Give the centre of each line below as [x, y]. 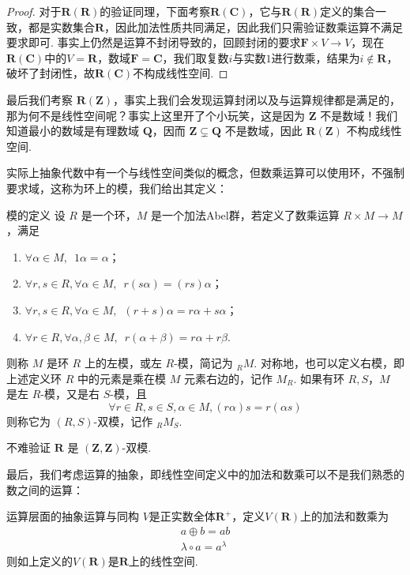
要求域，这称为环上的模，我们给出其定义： [117, 188]
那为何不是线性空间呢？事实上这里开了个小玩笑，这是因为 [156, 115]
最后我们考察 [39, 99]
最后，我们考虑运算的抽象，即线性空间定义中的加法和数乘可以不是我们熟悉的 [205, 474]
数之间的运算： [45, 489]
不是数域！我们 [359, 115]
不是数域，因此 [263, 131]
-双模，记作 [123, 421]
